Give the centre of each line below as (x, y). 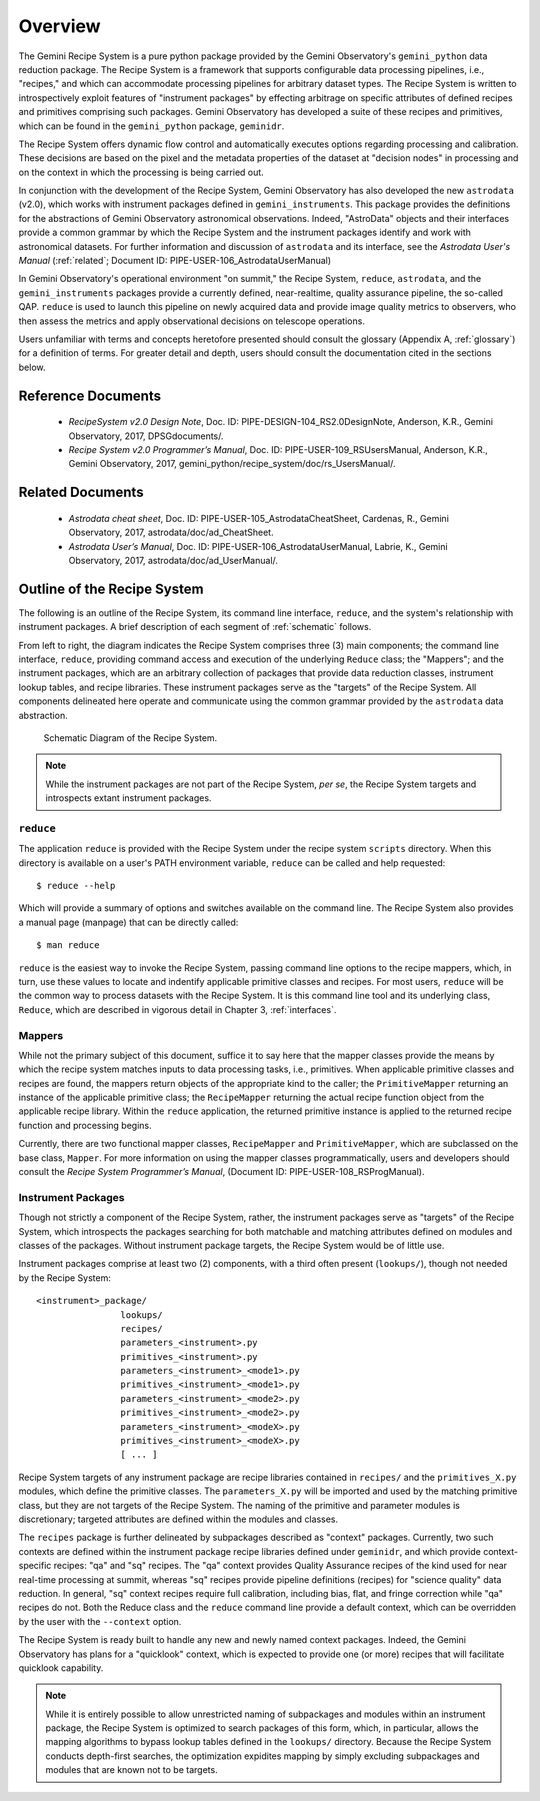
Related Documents (81, 492)
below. (32, 367)
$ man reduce (68, 945)
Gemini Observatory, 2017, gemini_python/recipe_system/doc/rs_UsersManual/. (232, 464)
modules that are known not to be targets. (132, 1770)
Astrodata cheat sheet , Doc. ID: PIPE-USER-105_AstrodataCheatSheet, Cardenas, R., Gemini (259, 518)
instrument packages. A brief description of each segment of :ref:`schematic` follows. (195, 627)
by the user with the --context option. (100, 1621)
